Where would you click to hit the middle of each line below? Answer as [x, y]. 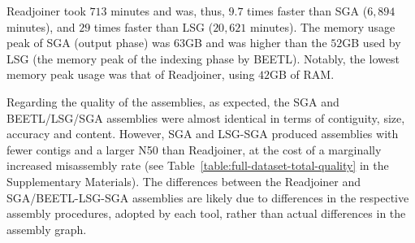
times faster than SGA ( [307, 11]
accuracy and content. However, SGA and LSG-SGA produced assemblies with [203, 134]
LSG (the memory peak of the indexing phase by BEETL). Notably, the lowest [203, 58]
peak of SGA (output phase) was [89, 43]
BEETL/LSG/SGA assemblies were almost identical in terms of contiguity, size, [206, 117]
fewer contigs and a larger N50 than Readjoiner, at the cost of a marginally [194, 149]
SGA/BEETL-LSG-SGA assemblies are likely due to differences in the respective [208, 197]
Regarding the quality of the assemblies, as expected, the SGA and [173, 101]
